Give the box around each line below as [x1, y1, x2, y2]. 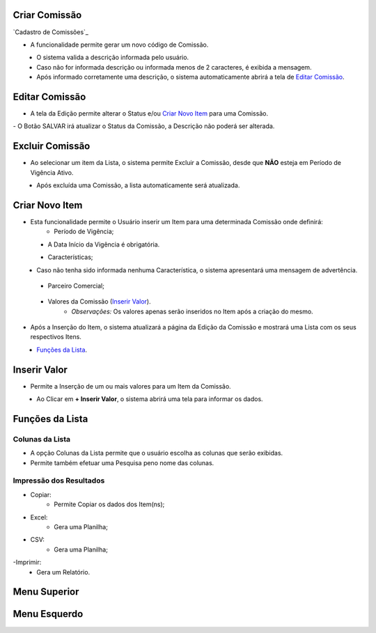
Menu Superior [13, 586, 79, 598]
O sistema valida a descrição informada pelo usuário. [36, 53, 189, 62]
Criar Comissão [13, 9, 82, 21]
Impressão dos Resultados [13, 476, 105, 485]
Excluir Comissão [13, 140, 91, 153]
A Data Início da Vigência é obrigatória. [47, 240, 160, 249]
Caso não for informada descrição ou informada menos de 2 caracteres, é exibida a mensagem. [36, 63, 313, 71]
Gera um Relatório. [36, 568, 91, 576]
